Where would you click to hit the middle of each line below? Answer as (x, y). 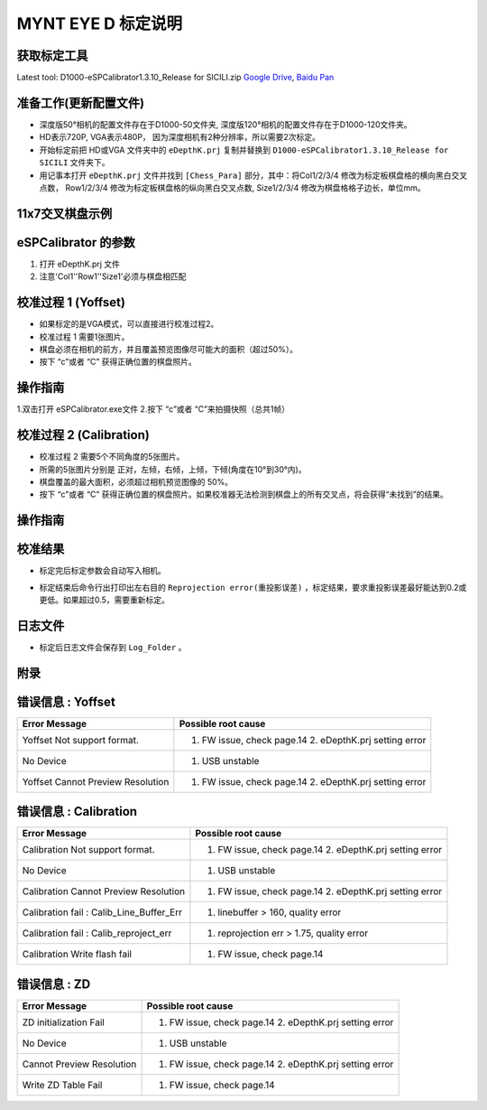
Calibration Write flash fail (77, 955)
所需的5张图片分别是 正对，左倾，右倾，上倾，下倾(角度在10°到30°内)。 (173, 469)
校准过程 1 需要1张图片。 (84, 336)
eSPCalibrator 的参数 (76, 243)
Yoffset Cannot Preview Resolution (96, 781)
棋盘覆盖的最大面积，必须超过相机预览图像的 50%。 (136, 481)
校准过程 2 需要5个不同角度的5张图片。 (112, 457)
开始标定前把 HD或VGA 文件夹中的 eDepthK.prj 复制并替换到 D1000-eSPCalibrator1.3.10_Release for (244, 150)
